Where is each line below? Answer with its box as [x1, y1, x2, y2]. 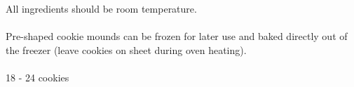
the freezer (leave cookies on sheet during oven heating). [6, 42, 247, 57]
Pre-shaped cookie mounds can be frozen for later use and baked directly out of [6, 29, 348, 43]
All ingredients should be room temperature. [6, 1, 197, 15]
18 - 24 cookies [6, 69, 69, 84]
